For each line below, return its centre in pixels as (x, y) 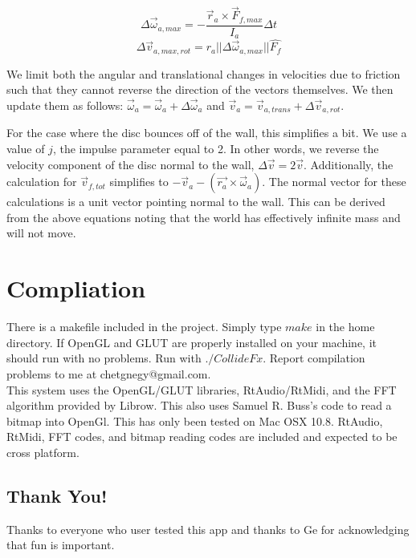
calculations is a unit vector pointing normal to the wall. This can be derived (196, 202)
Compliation (76, 288)
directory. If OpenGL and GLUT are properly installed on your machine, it (192, 342)
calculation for (42, 182)
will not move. (41, 233)
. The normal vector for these (334, 182)
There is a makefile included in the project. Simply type (144, 327)
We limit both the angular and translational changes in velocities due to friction (204, 73)
